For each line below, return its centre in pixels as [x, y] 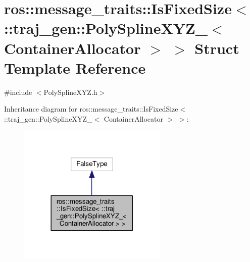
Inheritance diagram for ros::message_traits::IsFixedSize [91, 109]
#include [18, 92]
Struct [217, 48]
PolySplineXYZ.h [70, 92]
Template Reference [75, 67]
